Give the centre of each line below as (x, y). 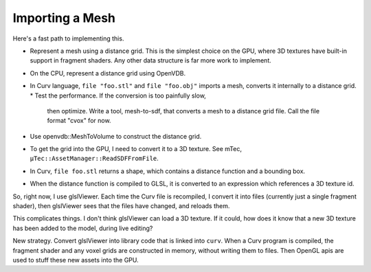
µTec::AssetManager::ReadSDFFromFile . (94, 159)
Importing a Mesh (64, 18)
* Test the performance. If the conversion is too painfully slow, (118, 95)
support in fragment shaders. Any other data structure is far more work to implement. (150, 60)
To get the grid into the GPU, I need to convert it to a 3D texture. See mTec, (136, 149)
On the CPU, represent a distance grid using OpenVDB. (108, 73)
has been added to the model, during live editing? (83, 228)
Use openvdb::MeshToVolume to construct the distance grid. (116, 136)
